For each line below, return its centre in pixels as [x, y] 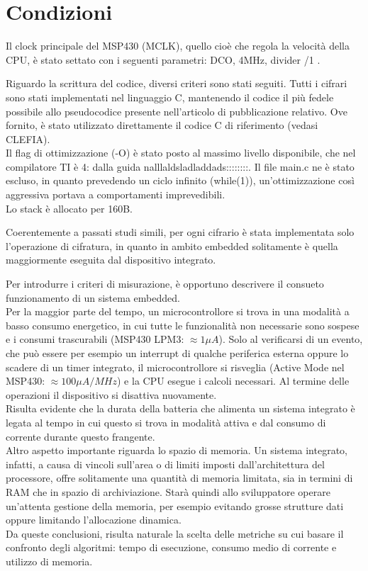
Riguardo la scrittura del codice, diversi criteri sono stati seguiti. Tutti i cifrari [177, 83]
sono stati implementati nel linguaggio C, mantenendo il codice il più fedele [170, 97]
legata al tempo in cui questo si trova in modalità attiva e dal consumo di [166, 422]
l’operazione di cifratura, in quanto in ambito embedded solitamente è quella [172, 245]
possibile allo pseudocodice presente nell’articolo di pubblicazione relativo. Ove [177, 111]
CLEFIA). [28, 138]
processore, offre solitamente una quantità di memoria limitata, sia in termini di [179, 478]
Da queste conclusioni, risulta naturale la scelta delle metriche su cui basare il [175, 533]
